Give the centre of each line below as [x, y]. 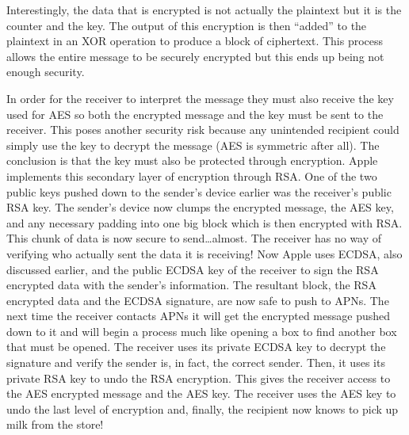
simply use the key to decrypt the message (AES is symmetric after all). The [193, 145]
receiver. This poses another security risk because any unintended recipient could [203, 130]
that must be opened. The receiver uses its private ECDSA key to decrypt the [196, 347]
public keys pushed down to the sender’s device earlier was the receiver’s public [199, 191]
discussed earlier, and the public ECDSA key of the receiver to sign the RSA [193, 269]
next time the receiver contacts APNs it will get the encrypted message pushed [199, 316]
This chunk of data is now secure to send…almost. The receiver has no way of [194, 238]
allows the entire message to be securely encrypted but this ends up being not [195, 56]
